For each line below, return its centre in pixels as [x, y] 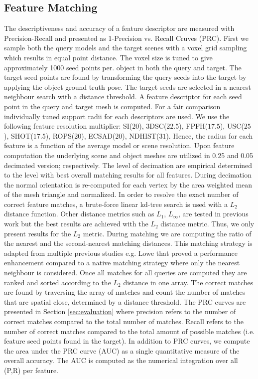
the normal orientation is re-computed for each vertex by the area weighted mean [128, 184]
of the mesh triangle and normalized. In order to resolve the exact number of [121, 194]
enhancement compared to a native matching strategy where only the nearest [122, 263]
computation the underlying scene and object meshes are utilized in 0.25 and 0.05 [129, 155]
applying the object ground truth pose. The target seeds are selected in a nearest [128, 87]
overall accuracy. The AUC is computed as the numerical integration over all [121, 360]
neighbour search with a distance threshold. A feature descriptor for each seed [123, 96]
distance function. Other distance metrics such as [79, 214]
